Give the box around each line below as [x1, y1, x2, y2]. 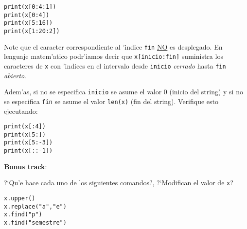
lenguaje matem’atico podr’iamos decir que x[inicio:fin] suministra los [4, 51, 223, 61]
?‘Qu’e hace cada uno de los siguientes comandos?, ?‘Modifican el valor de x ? [4, 177, 233, 188]
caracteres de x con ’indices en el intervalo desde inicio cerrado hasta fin [4, 60, 226, 70]
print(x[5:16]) [4, 19, 53, 27]
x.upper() [4, 194, 35, 202]
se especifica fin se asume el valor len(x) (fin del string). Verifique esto [4, 96, 219, 106]
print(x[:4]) [4, 123, 46, 130]
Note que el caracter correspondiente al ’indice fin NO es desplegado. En [4, 41, 223, 52]
